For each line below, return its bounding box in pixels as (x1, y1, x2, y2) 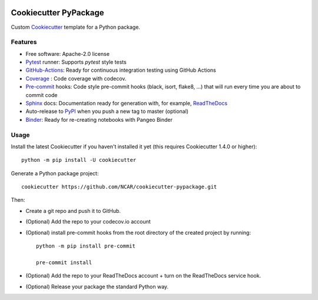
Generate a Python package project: (11, 169, 99, 176)
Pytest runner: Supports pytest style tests (25, 59, 127, 66)
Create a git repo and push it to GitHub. (25, 207, 121, 214)
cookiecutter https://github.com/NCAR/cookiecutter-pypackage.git (21, 184, 217, 191)
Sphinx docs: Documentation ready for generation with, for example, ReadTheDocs (25, 100, 228, 106)
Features (11, 38, 37, 46)
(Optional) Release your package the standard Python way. (25, 283, 169, 290)
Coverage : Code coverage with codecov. (25, 75, 127, 82)
